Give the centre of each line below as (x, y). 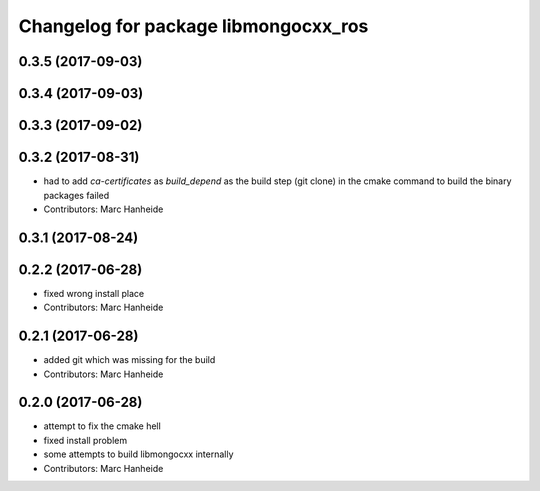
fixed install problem (85, 440)
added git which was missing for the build (129, 360)
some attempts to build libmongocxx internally (138, 454)
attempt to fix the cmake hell (102, 426)
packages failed (76, 195)
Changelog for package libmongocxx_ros (193, 26)
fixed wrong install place (94, 293)
